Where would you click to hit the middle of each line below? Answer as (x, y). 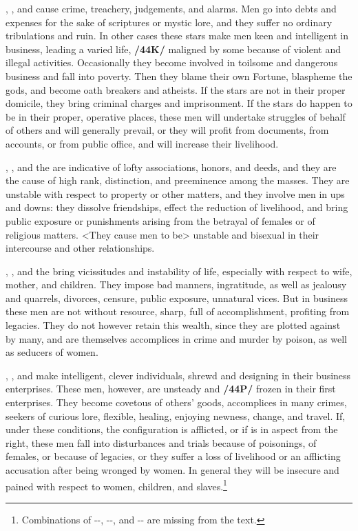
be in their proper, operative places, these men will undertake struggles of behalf (176, 116)
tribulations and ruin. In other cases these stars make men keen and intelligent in (177, 36)
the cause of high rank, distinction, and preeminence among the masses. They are (178, 180)
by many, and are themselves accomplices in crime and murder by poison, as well (176, 338)
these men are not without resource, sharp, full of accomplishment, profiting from (178, 311)
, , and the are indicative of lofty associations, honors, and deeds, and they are (171, 167)
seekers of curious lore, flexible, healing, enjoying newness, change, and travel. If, (176, 415)
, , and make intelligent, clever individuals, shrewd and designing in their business (178, 375)
